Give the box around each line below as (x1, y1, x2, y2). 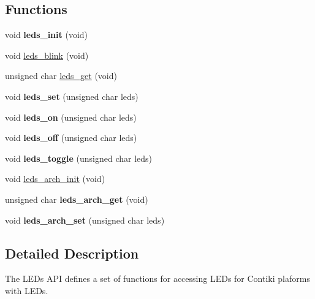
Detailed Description (5, 243, 139, 262)
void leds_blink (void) (5, 48, 89, 61)
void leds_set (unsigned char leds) (5, 89, 139, 102)
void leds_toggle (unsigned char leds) (5, 151, 153, 164)
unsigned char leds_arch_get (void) (5, 192, 148, 205)
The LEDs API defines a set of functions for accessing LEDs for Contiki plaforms (5, 272, 310, 285)
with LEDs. (5, 284, 48, 297)
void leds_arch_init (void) (5, 172, 105, 185)
